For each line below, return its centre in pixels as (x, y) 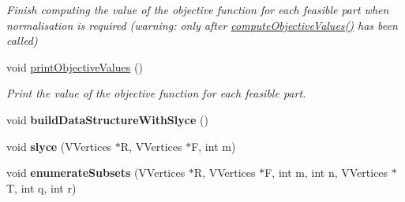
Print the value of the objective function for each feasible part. (156, 93)
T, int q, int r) (41, 187)
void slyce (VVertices (59, 146)
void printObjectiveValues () (75, 66)
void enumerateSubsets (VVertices (96, 173)
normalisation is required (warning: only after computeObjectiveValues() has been (202, 25)
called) (22, 40)
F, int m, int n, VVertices (326, 173)
